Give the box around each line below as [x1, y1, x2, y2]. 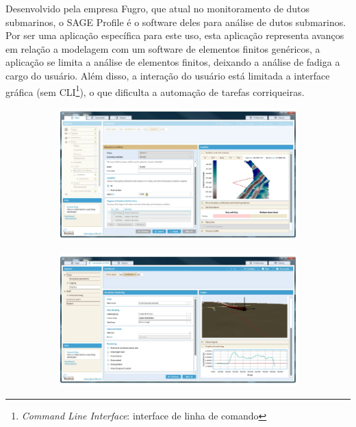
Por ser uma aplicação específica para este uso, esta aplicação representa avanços [5, 28, 344, 42]
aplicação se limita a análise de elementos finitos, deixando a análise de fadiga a [5, 55, 340, 69]
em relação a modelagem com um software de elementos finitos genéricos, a [5, 41, 320, 56]
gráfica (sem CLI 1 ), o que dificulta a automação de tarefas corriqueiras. [5, 82, 305, 99]
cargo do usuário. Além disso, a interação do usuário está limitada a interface [5, 68, 330, 82]
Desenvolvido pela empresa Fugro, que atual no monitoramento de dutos [5, 1, 310, 15]
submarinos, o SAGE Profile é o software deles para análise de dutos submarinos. [5, 14, 346, 29]
